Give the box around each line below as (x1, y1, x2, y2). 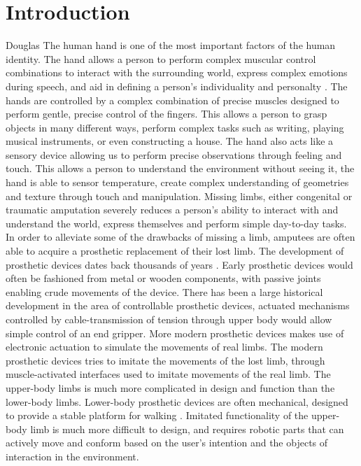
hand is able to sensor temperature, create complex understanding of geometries (6, 175, 349, 190)
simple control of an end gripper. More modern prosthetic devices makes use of (6, 325, 344, 340)
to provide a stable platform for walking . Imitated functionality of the (6, 408, 309, 423)
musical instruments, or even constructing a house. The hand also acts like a (6, 134, 334, 148)
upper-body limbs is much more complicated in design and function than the (6, 380, 335, 395)
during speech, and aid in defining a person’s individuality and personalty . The (6, 78, 348, 93)
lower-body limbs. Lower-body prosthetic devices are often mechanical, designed (6, 394, 348, 409)
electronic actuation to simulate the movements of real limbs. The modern (6, 339, 323, 354)
